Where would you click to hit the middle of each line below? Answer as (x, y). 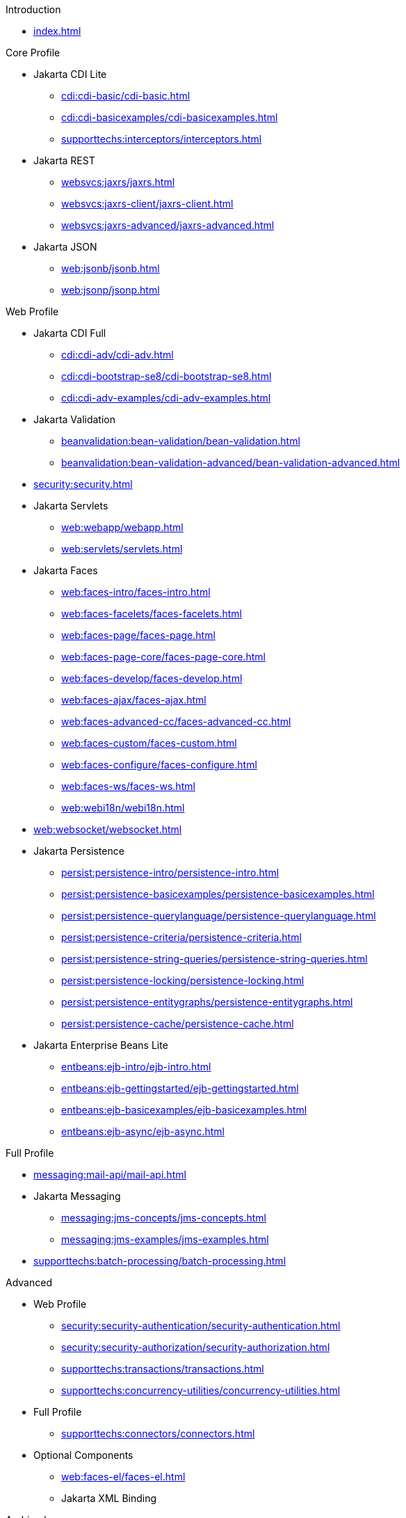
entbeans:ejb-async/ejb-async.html (143, 1131)
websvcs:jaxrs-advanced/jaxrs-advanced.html (168, 225)
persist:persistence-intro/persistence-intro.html (170, 872)
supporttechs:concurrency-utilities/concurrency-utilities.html (201, 1390)
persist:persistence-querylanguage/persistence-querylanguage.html (219, 916)
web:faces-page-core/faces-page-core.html (163, 657)
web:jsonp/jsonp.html (111, 290)
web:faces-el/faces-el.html (123, 1477)
